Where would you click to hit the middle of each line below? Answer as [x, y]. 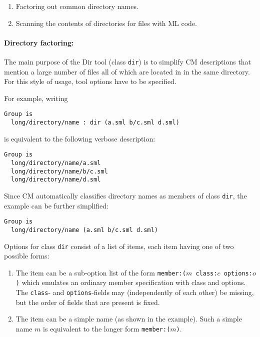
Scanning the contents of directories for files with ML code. [106, 23]
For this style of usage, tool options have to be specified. [90, 81]
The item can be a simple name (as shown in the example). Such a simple [129, 319]
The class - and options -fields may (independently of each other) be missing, [135, 292]
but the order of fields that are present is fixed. [88, 302]
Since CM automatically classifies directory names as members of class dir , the [125, 195]
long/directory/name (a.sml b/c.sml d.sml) [84, 230]
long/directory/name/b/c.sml [59, 171]
